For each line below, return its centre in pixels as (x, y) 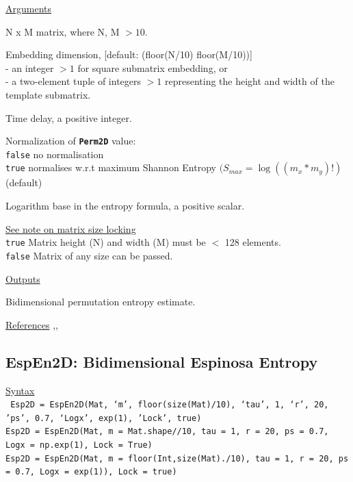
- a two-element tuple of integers (74, 81)
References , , (32, 324)
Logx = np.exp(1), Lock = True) (79, 445)
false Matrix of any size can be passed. (89, 255)
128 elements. (253, 242)
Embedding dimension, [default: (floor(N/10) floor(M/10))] (129, 54)
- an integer (30, 67)
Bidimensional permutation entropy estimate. (101, 302)
